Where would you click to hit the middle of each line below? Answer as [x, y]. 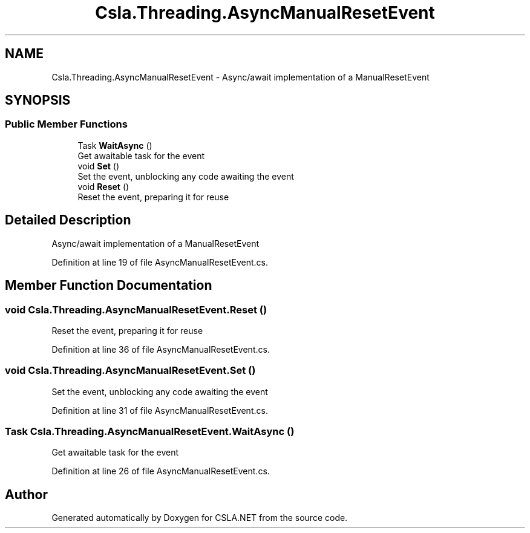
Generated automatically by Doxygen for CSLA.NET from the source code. [200, 518]
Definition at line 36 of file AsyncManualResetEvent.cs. [161, 349]
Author [26, 494]
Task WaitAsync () [115, 145]
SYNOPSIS [38, 100]
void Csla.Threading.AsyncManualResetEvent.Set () [130, 371]
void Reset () [103, 186]
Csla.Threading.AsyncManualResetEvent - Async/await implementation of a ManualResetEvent [240, 77]
